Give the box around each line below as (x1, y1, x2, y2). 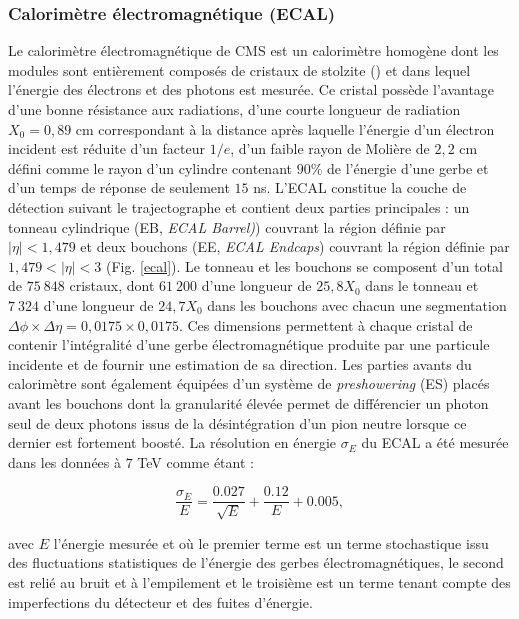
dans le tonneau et (365, 275, 479, 296)
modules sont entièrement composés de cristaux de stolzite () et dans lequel (8, 59, 471, 80)
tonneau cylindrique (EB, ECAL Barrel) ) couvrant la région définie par (8, 216, 446, 237)
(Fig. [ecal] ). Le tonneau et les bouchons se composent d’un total (105, 255, 503, 276)
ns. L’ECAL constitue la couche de (253, 177, 467, 198)
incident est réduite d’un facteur (8, 138, 205, 159)
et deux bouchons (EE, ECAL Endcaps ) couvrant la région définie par (80, 236, 510, 257)
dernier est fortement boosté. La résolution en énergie (8, 432, 337, 453)
